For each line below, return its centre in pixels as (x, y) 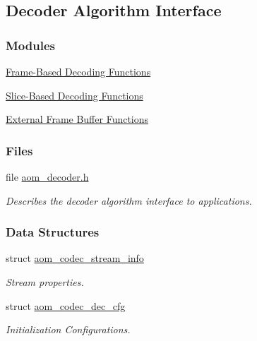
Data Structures (53, 232)
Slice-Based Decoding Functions (74, 95)
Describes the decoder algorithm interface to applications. (129, 200)
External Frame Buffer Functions (77, 119)
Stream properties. (45, 282)
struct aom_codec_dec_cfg (66, 305)
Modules (30, 45)
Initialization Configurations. (68, 329)
